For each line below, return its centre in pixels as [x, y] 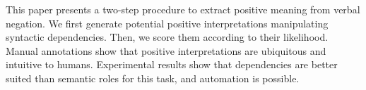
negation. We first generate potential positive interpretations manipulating [167, 23]
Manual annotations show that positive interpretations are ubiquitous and [166, 50]
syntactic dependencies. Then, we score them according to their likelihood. [167, 37]
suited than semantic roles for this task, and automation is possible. [153, 78]
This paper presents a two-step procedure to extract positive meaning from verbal [183, 9]
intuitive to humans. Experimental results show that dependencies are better [172, 64]
